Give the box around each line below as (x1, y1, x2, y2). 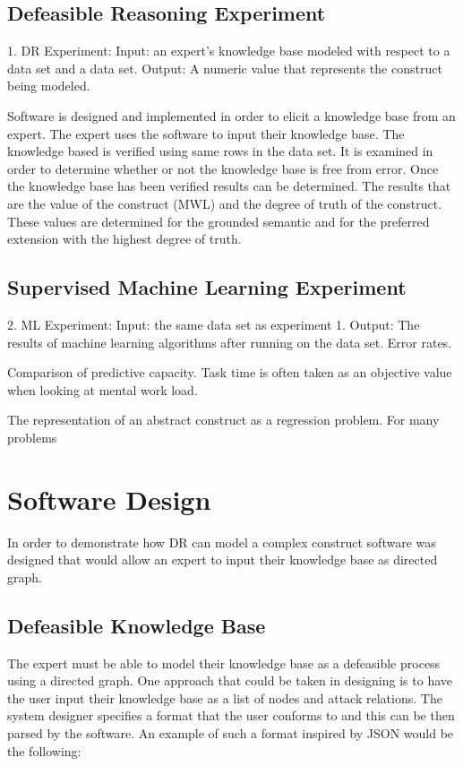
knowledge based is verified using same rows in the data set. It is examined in (7, 142, 433, 160)
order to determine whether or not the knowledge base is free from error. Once (7, 159, 439, 177)
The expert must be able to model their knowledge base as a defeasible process (7, 653, 441, 672)
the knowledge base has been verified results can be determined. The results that (7, 176, 451, 195)
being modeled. (7, 76, 90, 95)
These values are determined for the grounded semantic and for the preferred (7, 211, 430, 230)
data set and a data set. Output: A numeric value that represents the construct (7, 58, 442, 77)
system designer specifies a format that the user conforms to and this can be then (7, 706, 455, 725)
